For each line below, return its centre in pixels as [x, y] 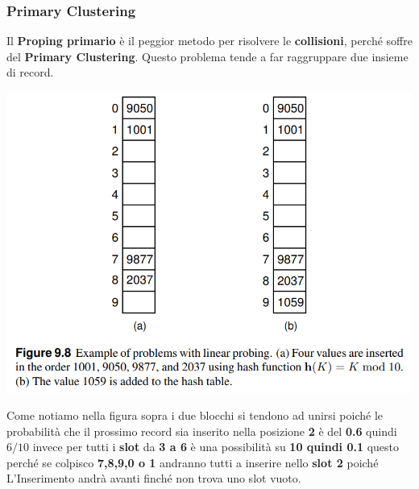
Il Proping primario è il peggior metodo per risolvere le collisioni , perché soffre [209, 41]
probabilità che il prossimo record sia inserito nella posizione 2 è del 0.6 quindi [202, 431]
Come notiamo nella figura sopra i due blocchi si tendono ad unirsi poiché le [195, 415]
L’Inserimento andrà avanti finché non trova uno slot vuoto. [154, 478]
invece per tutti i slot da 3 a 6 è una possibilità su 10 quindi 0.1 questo [216, 447]
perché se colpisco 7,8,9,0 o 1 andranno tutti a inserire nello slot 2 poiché [193, 462]
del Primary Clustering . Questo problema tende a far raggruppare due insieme [207, 56]
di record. [30, 72]
